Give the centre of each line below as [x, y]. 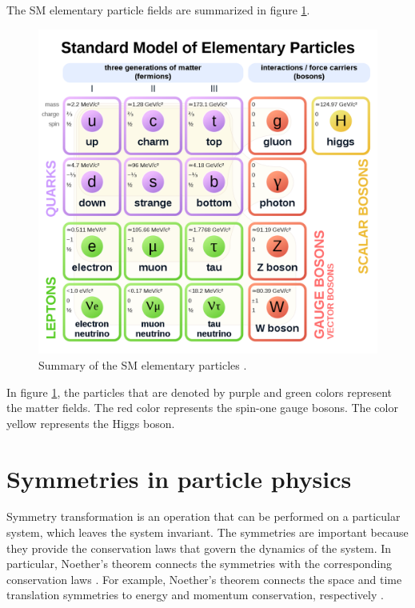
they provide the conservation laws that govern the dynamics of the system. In [199, 548]
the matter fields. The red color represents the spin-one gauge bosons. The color [202, 408]
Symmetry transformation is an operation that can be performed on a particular [204, 516]
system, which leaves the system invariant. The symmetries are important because [207, 532]
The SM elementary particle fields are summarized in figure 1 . [158, 10]
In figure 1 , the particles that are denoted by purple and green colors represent [199, 392]
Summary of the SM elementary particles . [143, 364]
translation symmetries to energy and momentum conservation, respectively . [195, 595]
